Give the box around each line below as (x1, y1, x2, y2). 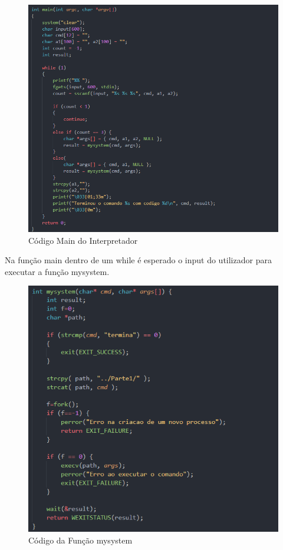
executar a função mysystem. (5, 265, 110, 277)
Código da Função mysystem (28, 534, 133, 546)
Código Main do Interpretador (28, 234, 138, 246)
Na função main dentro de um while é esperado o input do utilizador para (5, 254, 272, 266)
